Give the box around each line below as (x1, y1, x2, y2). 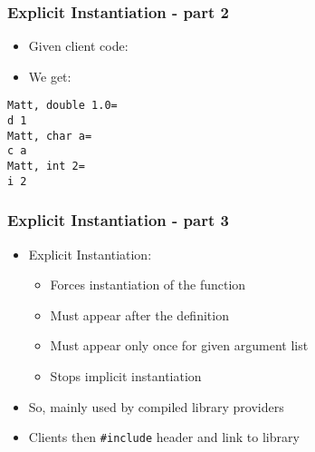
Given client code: (28, 36, 129, 55)
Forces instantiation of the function (50, 275, 246, 294)
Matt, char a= (7, 129, 92, 142)
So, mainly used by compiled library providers (28, 397, 284, 416)
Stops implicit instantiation (50, 366, 202, 385)
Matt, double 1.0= (7, 99, 118, 113)
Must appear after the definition (50, 305, 229, 324)
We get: (28, 66, 72, 85)
